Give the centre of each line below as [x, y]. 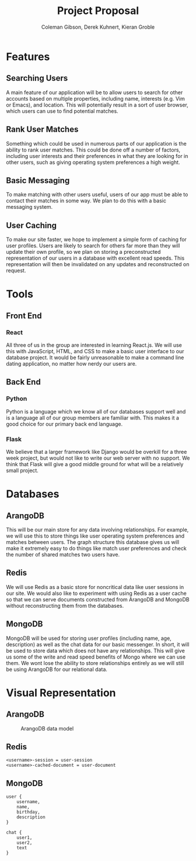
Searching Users [37, 78]
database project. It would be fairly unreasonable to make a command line [95, 357]
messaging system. [29, 207]
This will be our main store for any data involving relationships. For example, [97, 530]
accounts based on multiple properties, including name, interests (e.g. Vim [95, 98]
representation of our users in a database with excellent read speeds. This [95, 258]
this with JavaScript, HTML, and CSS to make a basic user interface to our [95, 352]
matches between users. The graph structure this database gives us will [93, 542]
